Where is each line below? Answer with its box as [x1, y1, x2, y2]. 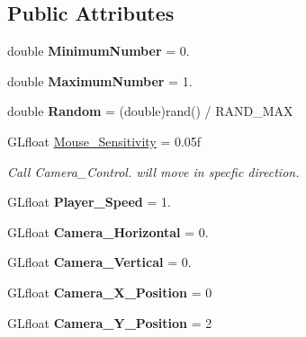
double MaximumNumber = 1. [7, 71, 193, 90]
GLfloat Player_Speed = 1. [7, 192, 171, 211]
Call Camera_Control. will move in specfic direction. [7, 162, 300, 181]
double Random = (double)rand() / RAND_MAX [7, 102, 293, 120]
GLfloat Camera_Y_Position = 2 [7, 313, 212, 332]
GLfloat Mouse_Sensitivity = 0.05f [7, 131, 202, 150]
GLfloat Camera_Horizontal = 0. [7, 222, 209, 241]
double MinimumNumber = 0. [7, 41, 190, 60]
